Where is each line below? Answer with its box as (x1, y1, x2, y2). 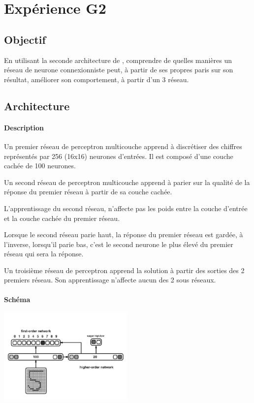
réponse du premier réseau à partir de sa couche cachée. (4, 186, 172, 197)
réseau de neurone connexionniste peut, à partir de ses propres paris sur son (4, 64, 233, 75)
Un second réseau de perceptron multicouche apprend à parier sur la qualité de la (4, 177, 250, 187)
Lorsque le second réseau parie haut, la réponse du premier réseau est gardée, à (4, 229, 243, 240)
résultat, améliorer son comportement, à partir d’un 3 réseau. (4, 74, 189, 84)
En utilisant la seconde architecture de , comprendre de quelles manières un (4, 55, 232, 65)
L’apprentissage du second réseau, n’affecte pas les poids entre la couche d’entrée (4, 203, 248, 213)
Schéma (4, 294, 31, 304)
